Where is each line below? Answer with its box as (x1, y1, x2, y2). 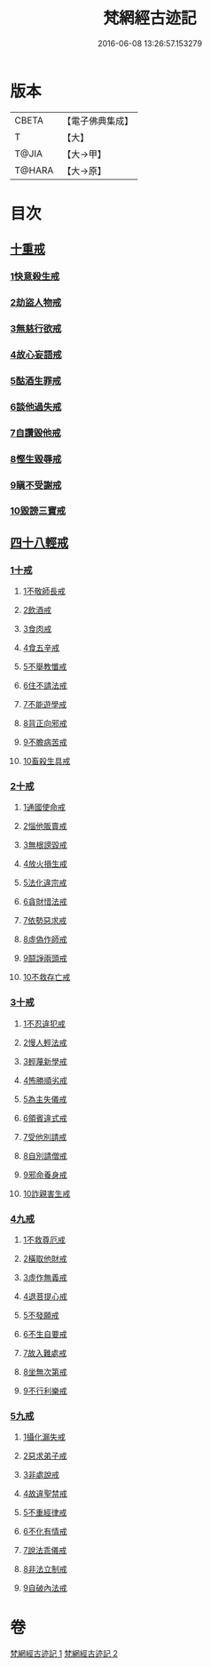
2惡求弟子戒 (22, 1450, 67, 1462)
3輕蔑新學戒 (22, 1056, 67, 1066)
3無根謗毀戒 (22, 840, 67, 850)
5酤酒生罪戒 (10, 374, 61, 387)
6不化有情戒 (22, 1526, 67, 1537)
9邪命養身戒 (22, 1169, 67, 1180)
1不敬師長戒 (22, 586, 66, 596)
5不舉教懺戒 (22, 661, 67, 672)
